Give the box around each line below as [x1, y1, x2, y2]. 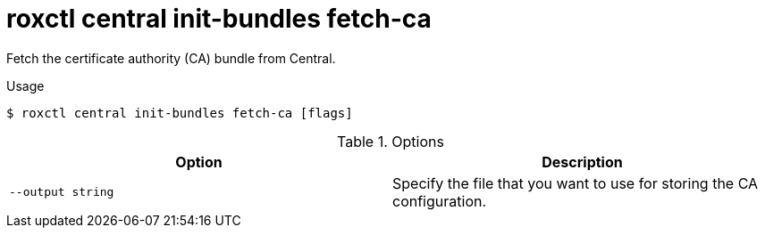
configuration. [392, 191, 487, 210]
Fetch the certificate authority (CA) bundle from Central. [6, 50, 336, 66]
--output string [9, 185, 114, 199]
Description [542, 152, 623, 171]
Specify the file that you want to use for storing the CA [392, 174, 759, 192]
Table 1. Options [337, 132, 444, 150]
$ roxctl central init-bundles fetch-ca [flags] [6, 105, 353, 120]
